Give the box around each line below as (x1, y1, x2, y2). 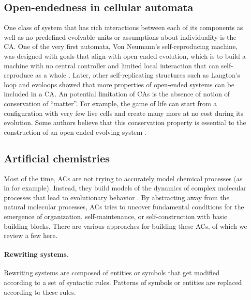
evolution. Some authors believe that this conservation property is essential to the (4, 117, 246, 127)
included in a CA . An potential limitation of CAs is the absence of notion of (4, 89, 230, 99)
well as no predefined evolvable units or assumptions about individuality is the (4, 32, 236, 42)
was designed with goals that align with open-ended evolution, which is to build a (4, 50, 246, 61)
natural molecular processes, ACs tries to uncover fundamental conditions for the (4, 202, 244, 212)
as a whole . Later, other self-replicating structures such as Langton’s (35, 70, 240, 80)
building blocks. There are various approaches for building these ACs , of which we (4, 221, 247, 231)
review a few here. (4, 230, 58, 240)
